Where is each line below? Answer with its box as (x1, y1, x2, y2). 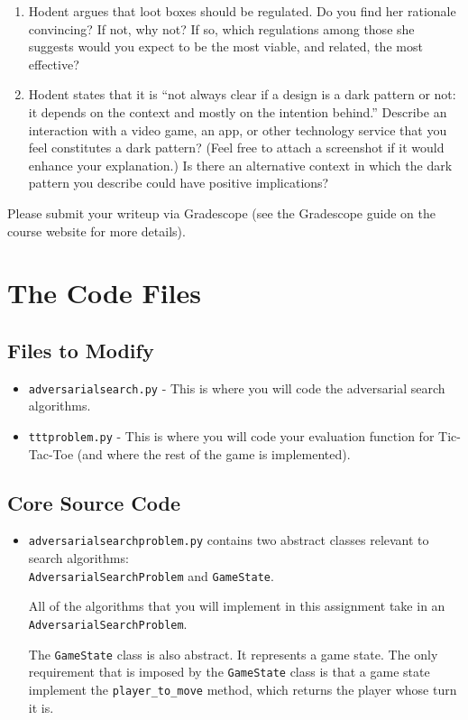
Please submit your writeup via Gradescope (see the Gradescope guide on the (7, 203, 436, 222)
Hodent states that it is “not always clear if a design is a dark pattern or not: (28, 85, 456, 104)
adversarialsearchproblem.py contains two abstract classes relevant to (28, 531, 429, 549)
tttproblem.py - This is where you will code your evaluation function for (28, 426, 435, 445)
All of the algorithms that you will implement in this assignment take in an (28, 596, 445, 615)
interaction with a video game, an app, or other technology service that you (28, 120, 447, 139)
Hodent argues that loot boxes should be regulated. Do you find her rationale (28, 2, 456, 20)
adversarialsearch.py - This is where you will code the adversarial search (28, 378, 445, 397)
